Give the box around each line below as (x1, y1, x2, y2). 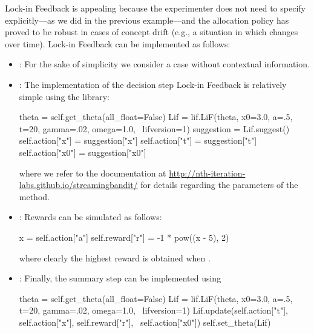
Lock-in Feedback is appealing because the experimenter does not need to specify (5, 2, 306, 14)
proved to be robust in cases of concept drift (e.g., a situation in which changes (5, 25, 298, 38)
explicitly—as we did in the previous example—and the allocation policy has (5, 13, 289, 26)
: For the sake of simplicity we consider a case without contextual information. (19, 58, 310, 70)
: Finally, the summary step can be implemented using (19, 272, 221, 284)
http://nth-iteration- (169, 166, 246, 179)
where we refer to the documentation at (19, 166, 166, 179)
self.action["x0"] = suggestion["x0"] (19, 146, 146, 158)
